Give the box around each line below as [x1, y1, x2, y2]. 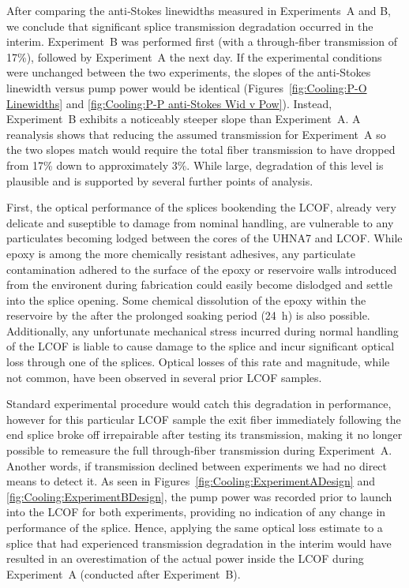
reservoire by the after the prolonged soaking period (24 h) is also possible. [6, 307, 370, 324]
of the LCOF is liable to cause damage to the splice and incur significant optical [6, 338, 395, 354]
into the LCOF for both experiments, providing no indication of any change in [6, 504, 386, 520]
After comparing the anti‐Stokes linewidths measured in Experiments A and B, [6, 2, 391, 18]
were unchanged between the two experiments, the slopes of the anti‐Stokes [6, 64, 371, 81]
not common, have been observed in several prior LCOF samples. [6, 369, 322, 385]
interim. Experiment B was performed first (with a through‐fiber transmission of [6, 33, 398, 50]
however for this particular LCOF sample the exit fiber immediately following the [6, 410, 401, 427]
